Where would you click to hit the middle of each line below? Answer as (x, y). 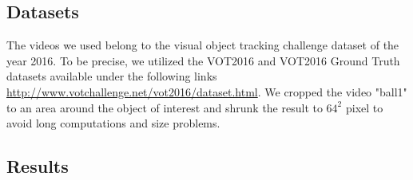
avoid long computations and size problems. (113, 123)
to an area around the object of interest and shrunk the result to (165, 107)
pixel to (364, 107)
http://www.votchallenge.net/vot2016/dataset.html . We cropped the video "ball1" (207, 91)
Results (38, 166)
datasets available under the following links (112, 76)
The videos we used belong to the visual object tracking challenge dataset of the (203, 45)
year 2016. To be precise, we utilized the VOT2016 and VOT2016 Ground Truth (203, 60)
